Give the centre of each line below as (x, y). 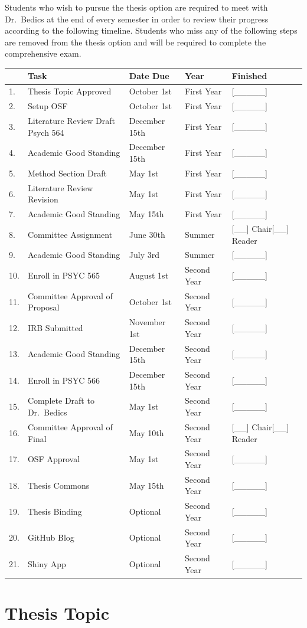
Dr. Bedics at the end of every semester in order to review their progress (137, 19)
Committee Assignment (70, 234)
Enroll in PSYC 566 (64, 380)
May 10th (146, 432)
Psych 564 (46, 132)
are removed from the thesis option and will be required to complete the (135, 42)
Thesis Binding (55, 511)
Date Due (149, 76)
